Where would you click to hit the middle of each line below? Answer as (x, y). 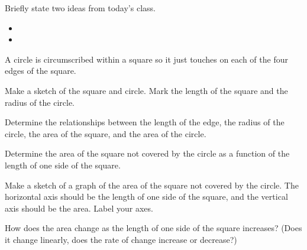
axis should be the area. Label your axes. (79, 208)
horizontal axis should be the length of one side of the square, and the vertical (146, 197)
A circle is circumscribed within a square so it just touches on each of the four (146, 59)
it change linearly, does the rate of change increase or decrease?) (121, 239)
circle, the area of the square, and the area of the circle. (106, 133)
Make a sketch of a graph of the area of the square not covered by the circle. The (152, 185)
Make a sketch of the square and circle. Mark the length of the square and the (146, 90)
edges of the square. (41, 71)
